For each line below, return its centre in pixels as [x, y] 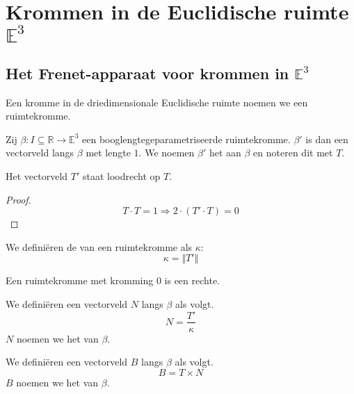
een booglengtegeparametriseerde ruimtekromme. [186, 139]
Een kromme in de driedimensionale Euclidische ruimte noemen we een [157, 102]
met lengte [108, 153]
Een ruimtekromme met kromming [80, 280]
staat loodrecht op [121, 175]
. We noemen [167, 153]
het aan [225, 153]
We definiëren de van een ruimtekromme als [99, 246]
